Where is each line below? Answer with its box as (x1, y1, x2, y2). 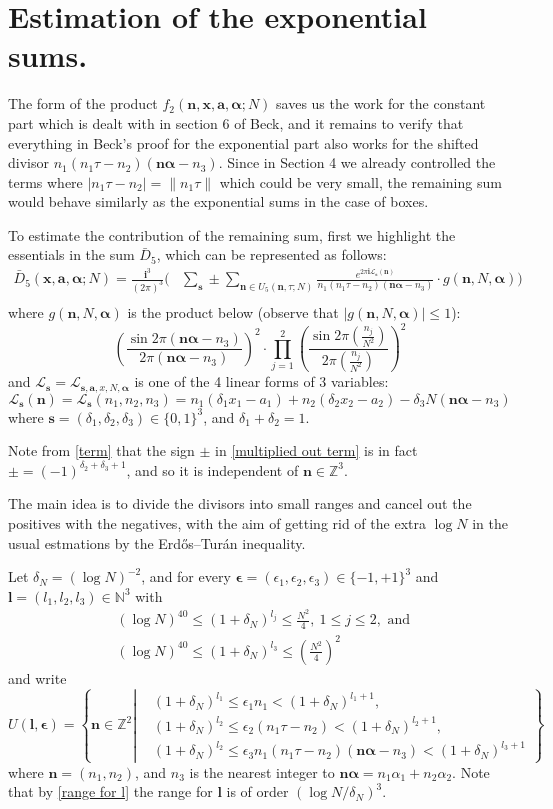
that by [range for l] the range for (8, 781, 213, 802)
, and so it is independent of (126, 459, 299, 480)
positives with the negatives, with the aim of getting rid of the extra (8, 512, 426, 533)
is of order (226, 781, 289, 802)
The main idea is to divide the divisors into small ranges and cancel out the (8, 493, 472, 514)
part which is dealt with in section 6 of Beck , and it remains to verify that (8, 112, 464, 133)
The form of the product (8, 93, 158, 114)
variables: (331, 371, 389, 392)
